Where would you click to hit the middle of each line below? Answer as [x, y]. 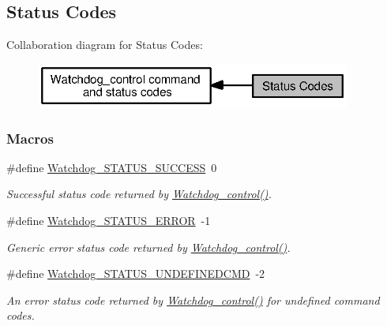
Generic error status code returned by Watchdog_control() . [148, 247]
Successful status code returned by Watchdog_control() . [139, 194]
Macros [30, 138]
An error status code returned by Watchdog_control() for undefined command [193, 300]
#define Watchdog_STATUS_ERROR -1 [109, 221]
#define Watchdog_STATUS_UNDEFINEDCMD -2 [136, 274]
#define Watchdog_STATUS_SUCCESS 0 [112, 167]
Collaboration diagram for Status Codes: [105, 45]
